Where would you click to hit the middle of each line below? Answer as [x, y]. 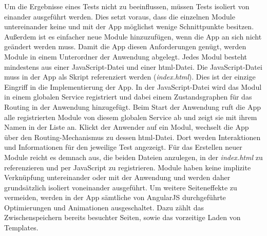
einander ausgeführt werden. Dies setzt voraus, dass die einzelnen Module [120, 16]
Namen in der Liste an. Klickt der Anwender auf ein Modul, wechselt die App [127, 127]
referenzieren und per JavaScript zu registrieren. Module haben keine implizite [128, 167]
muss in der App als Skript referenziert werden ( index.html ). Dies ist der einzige [130, 77]
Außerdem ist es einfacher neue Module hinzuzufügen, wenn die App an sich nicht [133, 36]
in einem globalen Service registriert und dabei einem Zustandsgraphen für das [128, 97]
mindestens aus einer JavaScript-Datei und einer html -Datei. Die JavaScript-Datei [133, 66]
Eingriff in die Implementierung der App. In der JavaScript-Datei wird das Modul [133, 86]
